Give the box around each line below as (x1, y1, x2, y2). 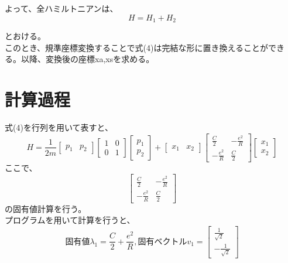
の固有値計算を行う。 (5, 202, 87, 214)
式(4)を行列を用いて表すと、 (5, 121, 113, 133)
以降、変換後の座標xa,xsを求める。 (20, 53, 155, 65)
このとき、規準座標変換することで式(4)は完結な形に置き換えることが (5, 41, 269, 53)
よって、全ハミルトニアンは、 (5, 2, 118, 14)
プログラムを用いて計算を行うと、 (5, 214, 135, 226)
